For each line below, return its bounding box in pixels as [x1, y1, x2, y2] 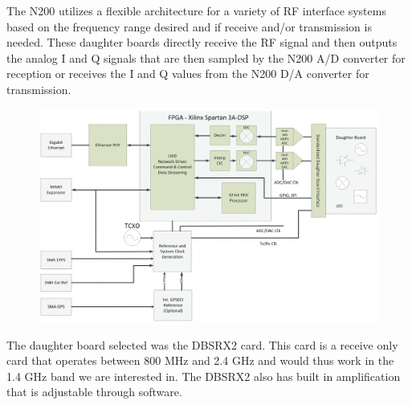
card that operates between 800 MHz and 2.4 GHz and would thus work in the [6, 352, 394, 369]
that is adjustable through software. [6, 383, 182, 400]
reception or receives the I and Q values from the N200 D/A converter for [6, 65, 369, 82]
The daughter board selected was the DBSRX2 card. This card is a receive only [6, 336, 398, 353]
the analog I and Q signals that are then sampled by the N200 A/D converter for [6, 49, 406, 66]
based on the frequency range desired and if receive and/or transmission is [6, 18, 372, 35]
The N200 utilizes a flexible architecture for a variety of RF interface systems [6, 2, 386, 18]
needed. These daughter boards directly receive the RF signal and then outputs [6, 34, 398, 51]
